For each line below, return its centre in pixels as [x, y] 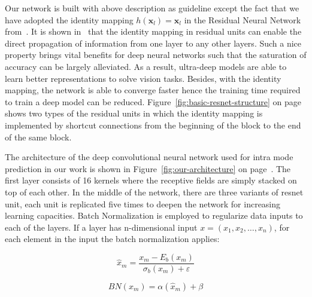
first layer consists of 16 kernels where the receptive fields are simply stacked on [151, 180]
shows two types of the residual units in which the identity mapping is [134, 113]
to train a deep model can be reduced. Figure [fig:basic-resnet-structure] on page [153, 101]
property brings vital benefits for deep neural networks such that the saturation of [156, 55]
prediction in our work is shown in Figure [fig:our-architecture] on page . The [148, 168]
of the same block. [38, 137]
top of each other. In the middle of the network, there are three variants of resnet [154, 192]
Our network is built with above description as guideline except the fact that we [152, 8]
